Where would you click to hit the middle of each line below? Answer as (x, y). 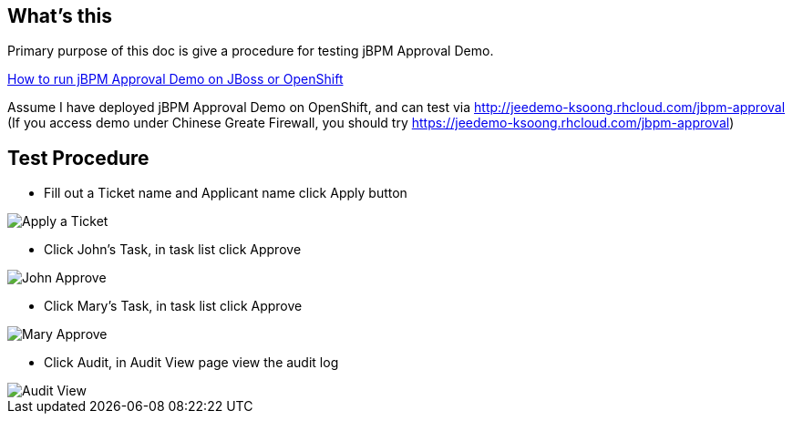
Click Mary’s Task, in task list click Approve (173, 306)
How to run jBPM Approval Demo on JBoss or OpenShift (175, 79)
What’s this (60, 16)
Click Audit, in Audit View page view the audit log (191, 363)
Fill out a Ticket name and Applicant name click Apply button (226, 193)
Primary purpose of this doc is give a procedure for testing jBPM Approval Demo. (251, 51)
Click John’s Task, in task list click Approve (173, 250)
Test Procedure (78, 158)
